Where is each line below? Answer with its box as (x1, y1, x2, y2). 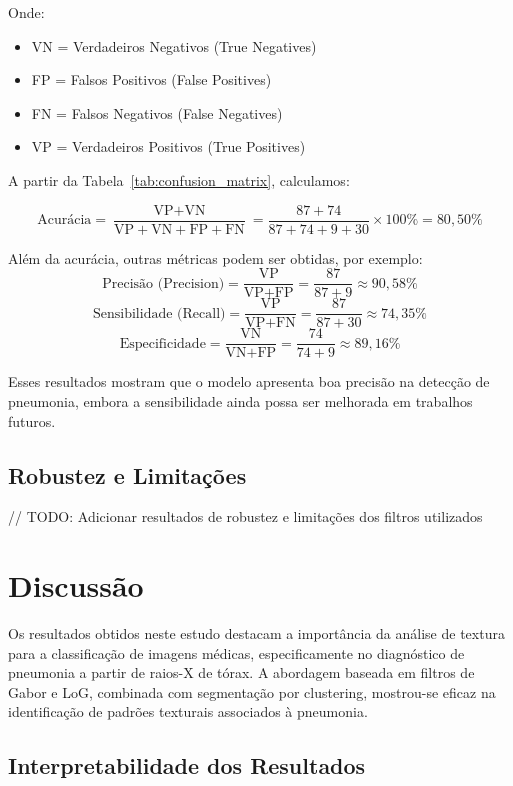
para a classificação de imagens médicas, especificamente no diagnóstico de (8, 642, 465, 663)
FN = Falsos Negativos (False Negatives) (31, 102, 283, 123)
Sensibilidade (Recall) (92, 306, 226, 321)
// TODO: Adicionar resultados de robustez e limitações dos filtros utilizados (8, 506, 483, 527)
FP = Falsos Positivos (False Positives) (31, 69, 272, 90)
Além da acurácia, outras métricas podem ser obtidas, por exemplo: (8, 247, 423, 268)
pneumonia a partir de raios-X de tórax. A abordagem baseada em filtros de (8, 662, 475, 683)
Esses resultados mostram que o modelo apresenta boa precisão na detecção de (8, 371, 490, 392)
